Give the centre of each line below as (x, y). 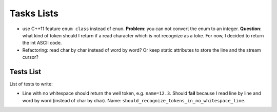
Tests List (25, 72)
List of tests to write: (31, 84)
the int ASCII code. (42, 43)
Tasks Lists (34, 13)
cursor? (30, 57)
